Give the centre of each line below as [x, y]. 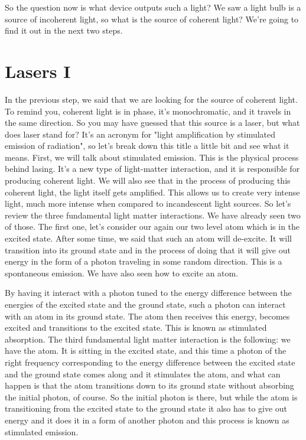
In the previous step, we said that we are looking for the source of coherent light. [151, 99]
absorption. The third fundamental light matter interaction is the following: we [148, 339]
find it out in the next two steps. [64, 30]
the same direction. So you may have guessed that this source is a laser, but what [152, 123]
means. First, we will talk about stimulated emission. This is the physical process [152, 157]
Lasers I [38, 71]
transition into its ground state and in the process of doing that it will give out [148, 250]
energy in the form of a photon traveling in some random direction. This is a [144, 261]
